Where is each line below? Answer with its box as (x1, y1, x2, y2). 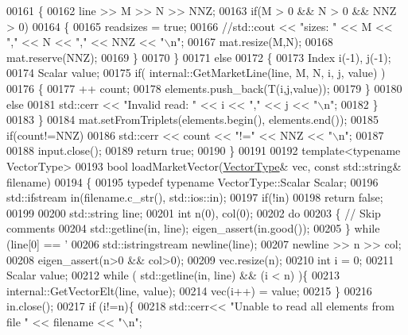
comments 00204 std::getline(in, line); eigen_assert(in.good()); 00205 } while (6, 220, 380, 237)
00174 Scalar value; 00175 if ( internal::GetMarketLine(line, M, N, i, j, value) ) (6, 64, 386, 81)
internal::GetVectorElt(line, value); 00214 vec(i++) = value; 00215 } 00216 (6, 282, 372, 298)
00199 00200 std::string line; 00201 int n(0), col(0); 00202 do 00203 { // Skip (6, 204, 381, 221)
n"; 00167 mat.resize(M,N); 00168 (170, 33, 333, 50)
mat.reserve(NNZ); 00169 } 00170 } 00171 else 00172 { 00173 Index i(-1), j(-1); (6, 48, 391, 65)
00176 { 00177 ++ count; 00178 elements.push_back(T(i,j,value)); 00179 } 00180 (6, 79, 402, 96)
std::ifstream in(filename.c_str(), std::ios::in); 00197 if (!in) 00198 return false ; (6, 189, 383, 206)
